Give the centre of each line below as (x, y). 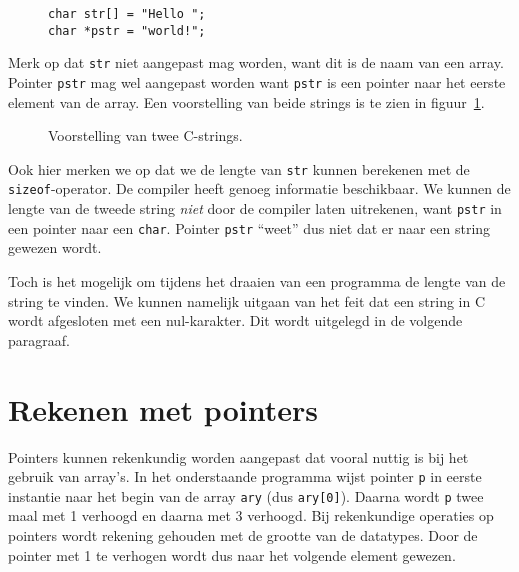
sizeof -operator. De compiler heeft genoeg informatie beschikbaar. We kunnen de (259, 188)
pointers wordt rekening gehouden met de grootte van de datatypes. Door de (243, 535)
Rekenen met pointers (163, 408)
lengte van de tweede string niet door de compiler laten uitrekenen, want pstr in (255, 208)
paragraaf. (39, 339)
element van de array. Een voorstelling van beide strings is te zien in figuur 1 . (246, 101)
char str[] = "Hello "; (127, 14)
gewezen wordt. (55, 247)
